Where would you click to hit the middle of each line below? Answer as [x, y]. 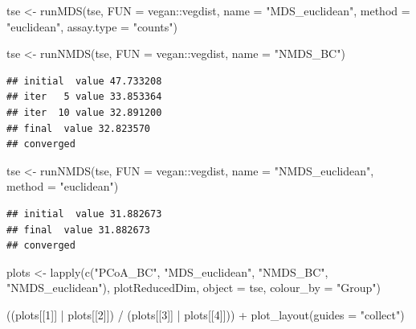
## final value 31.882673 [78, 230]
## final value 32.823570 [78, 128]
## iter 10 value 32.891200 [84, 112]
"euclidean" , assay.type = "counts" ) [92, 26]
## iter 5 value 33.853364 [84, 97]
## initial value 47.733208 [84, 81]
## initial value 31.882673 [84, 214]
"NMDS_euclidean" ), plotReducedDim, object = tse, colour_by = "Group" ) [194, 288]
